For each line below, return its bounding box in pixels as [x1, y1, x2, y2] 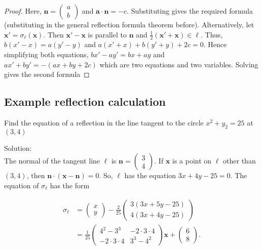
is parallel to [88, 29, 127, 39]
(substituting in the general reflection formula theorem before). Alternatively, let [4, 19, 254, 29]
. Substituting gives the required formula [127, 6, 253, 16]
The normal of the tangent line [4, 155, 100, 166]
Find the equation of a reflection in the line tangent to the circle [4, 117, 204, 128]
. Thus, [201, 29, 223, 39]
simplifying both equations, [4, 49, 89, 60]
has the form [50, 180, 90, 190]
